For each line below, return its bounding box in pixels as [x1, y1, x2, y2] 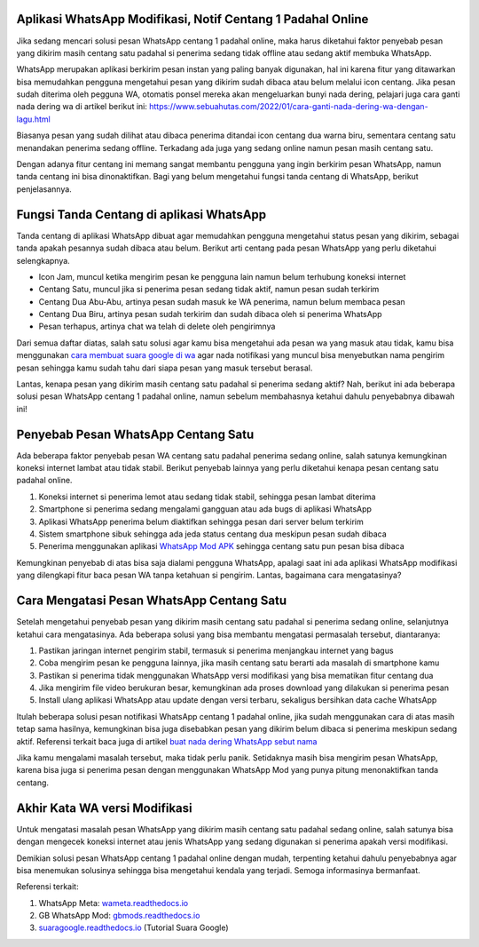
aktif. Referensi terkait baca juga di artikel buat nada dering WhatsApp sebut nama [16, 736, 318, 746]
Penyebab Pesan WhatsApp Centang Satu [16, 426, 255, 442]
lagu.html [16, 114, 51, 124]
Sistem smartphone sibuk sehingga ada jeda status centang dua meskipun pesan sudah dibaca [38, 529, 388, 539]
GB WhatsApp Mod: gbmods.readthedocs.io [38, 911, 200, 921]
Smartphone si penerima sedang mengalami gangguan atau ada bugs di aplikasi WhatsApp [38, 504, 373, 514]
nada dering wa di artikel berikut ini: [16, 101, 148, 112]
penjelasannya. [16, 183, 73, 195]
